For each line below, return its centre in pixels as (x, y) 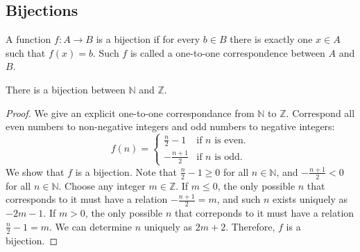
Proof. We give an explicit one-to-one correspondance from (130, 112)
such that (26, 52)
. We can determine (90, 226)
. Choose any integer (102, 185)
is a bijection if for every (148, 39)
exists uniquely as (310, 199)
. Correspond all (320, 112)
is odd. (229, 157)
